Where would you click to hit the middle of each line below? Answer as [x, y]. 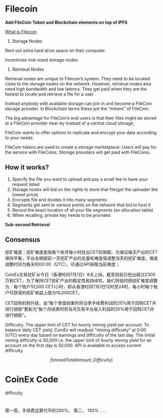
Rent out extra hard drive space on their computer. [55, 50]
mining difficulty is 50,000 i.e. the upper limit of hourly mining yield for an [78, 340]
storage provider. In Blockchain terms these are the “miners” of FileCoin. [77, 108]
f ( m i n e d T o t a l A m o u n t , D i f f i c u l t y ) [81, 360]
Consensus [23, 240]
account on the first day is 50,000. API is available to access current [73, 345]
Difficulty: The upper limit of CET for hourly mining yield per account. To [77, 325]
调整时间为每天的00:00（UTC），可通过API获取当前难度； [62, 264]
